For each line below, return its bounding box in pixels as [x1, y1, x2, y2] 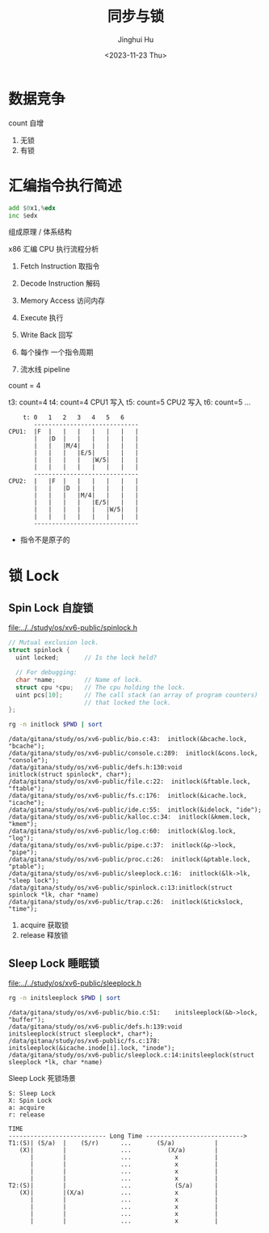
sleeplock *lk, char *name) [8, 1057, 103, 1066]
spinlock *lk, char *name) [8, 891, 99, 899]
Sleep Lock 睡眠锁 [8, 956, 99, 970]
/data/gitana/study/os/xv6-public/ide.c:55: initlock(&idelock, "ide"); [8, 806, 263, 814]
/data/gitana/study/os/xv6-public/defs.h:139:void [8, 1023, 183, 1031]
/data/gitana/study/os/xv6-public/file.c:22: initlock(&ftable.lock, [8, 778, 251, 786]
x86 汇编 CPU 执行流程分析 [8, 244, 99, 254]
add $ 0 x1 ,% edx [8, 204, 57, 212]
